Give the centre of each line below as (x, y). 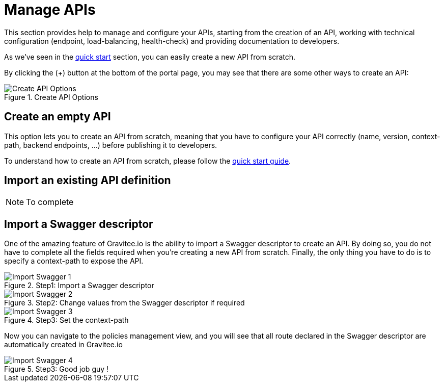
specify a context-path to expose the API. (74, 261)
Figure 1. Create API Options (51, 97)
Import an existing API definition (88, 181)
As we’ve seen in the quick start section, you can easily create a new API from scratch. (150, 57)
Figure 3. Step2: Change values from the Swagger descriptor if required (124, 303)
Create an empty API (58, 117)
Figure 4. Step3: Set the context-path (66, 320)
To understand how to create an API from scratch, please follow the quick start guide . (148, 161)
